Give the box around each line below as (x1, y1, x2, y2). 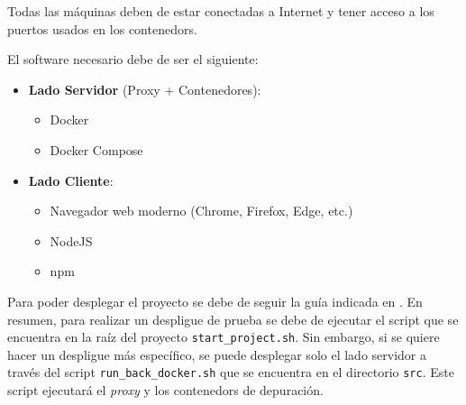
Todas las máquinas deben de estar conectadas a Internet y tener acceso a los (7, 2, 434, 20)
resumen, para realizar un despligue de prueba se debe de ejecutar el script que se (7, 309, 459, 328)
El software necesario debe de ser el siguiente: (7, 50, 259, 69)
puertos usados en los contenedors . (7, 19, 197, 38)
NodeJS (50, 231, 93, 250)
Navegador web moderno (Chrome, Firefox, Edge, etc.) (50, 201, 353, 220)
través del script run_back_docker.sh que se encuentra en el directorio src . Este (7, 363, 454, 382)
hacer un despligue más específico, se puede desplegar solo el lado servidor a (7, 345, 426, 364)
